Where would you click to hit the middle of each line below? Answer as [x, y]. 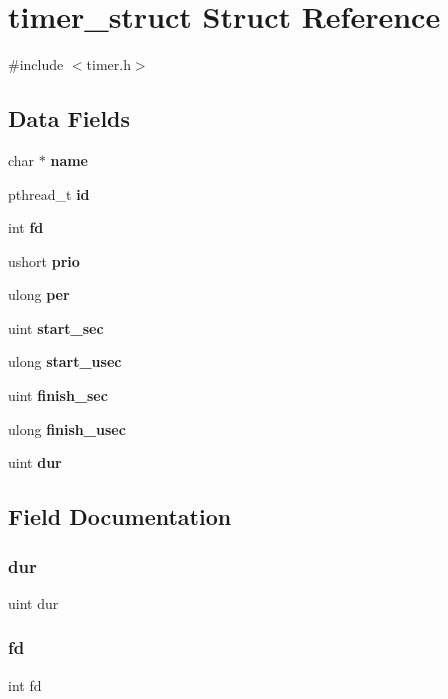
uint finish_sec [58, 395]
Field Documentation [120, 516]
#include [36, 64]
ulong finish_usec [67, 428]
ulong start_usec [65, 361]
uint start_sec [56, 327]
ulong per [39, 294]
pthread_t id [49, 193]
